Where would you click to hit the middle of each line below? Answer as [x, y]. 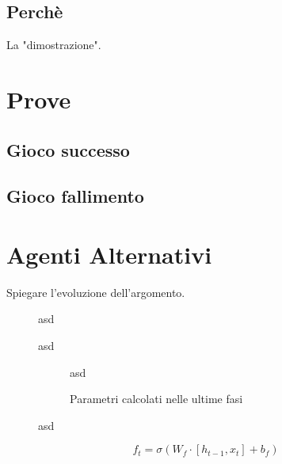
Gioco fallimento [75, 196]
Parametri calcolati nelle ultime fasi [156, 399]
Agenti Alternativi [109, 254]
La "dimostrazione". [54, 45]
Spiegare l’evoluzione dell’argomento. [96, 292]
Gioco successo [68, 149]
